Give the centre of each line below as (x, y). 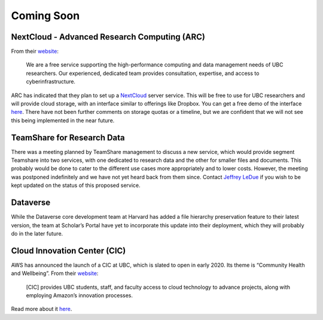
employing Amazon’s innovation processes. (79, 295)
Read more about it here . (42, 309)
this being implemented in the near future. (63, 120)
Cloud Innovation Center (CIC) (68, 251)
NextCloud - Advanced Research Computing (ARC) (108, 37)
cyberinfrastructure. (51, 81)
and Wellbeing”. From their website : (55, 273)
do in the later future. (37, 233)
